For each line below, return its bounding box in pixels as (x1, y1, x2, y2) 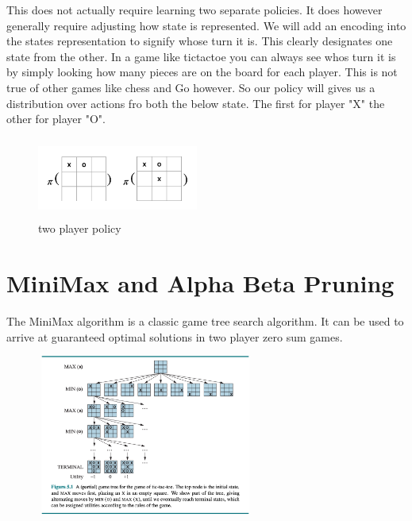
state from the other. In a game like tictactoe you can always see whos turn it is (6, 48, 396, 64)
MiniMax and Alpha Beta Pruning (6, 267, 395, 299)
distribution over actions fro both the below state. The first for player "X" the (6, 95, 385, 111)
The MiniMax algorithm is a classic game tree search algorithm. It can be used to (6, 313, 404, 330)
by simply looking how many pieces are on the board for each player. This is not (6, 64, 398, 80)
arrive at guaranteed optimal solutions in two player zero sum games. (6, 328, 343, 345)
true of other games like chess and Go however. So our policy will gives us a (6, 79, 375, 95)
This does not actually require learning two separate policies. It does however (6, 2, 383, 17)
